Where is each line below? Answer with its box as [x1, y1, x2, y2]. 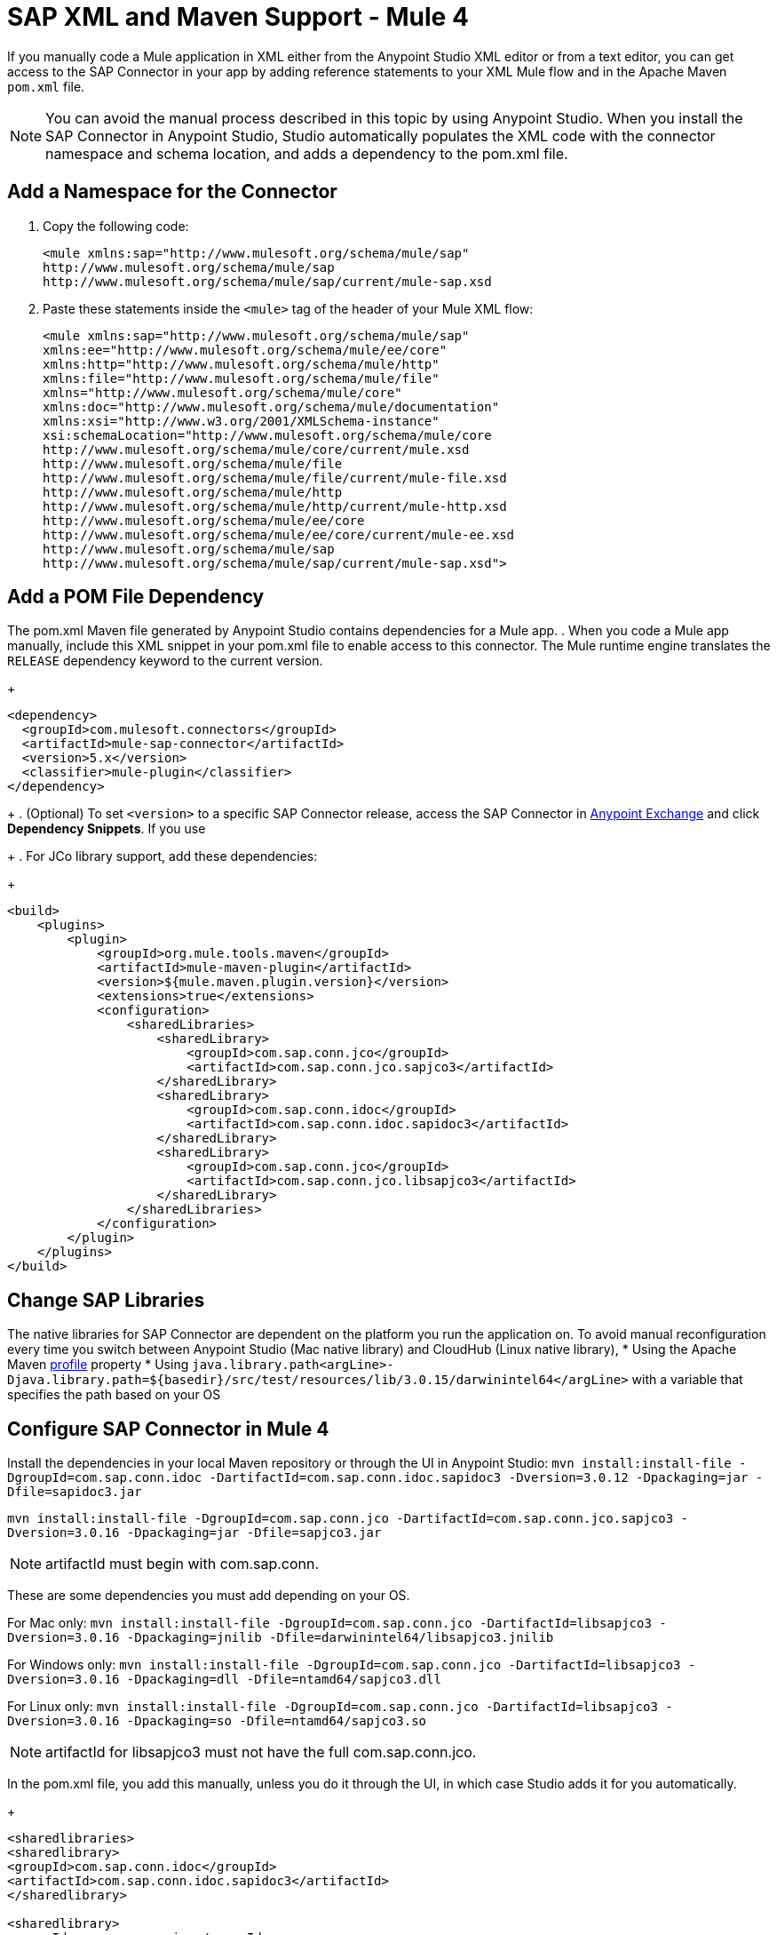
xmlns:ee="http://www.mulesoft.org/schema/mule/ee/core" [43, 342, 448, 357]
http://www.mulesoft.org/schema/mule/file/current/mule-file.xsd [43, 470, 507, 485]
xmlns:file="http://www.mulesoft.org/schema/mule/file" [43, 370, 440, 386]
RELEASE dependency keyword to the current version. [7, 653, 323, 669]
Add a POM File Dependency [7, 585, 265, 609]
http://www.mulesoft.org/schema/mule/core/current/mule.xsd [43, 442, 470, 457]
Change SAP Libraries [7, 1288, 205, 1311]
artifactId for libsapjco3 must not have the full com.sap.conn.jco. [45, 1743, 477, 1762]
